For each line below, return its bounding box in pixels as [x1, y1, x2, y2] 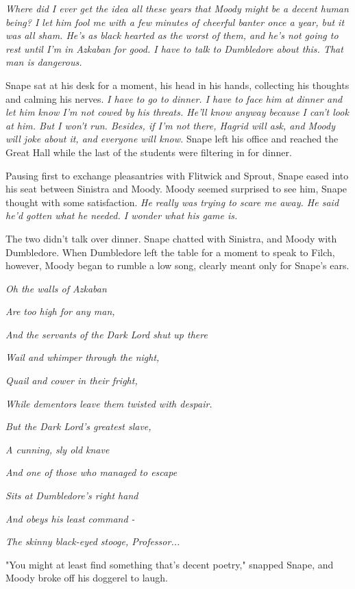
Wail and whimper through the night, [5, 350, 160, 364]
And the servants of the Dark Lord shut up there [5, 327, 208, 341]
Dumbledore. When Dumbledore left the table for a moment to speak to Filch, [5, 245, 335, 259]
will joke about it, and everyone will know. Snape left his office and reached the [5, 131, 339, 146]
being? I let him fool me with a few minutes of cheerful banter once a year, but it [5, 14, 345, 29]
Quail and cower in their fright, [5, 373, 138, 388]
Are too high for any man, [5, 304, 115, 318]
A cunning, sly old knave [5, 442, 110, 456]
